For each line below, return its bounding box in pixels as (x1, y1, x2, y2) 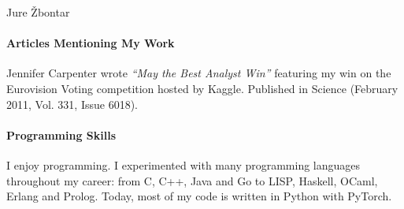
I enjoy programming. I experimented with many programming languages (6, 156, 361, 173)
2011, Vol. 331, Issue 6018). (6, 95, 138, 112)
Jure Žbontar (6, 4, 70, 20)
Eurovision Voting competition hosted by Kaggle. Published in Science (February (6, 80, 398, 96)
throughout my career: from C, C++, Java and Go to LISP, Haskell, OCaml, (6, 172, 378, 188)
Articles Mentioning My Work (6, 35, 175, 51)
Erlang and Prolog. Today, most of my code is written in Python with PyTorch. (6, 188, 392, 204)
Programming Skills (6, 126, 117, 143)
